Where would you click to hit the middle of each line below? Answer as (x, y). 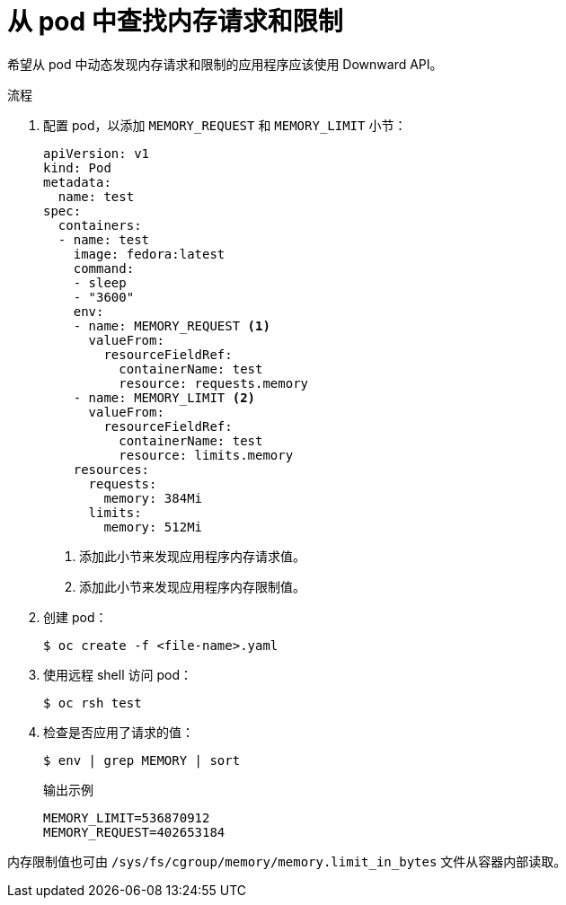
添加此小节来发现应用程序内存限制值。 (192, 586)
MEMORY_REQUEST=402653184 (134, 832)
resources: (111, 469)
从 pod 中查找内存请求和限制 (175, 22)
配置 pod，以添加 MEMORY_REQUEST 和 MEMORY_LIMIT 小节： (225, 125)
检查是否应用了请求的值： (119, 732)
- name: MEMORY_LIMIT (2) (164, 397)
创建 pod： (75, 617)
